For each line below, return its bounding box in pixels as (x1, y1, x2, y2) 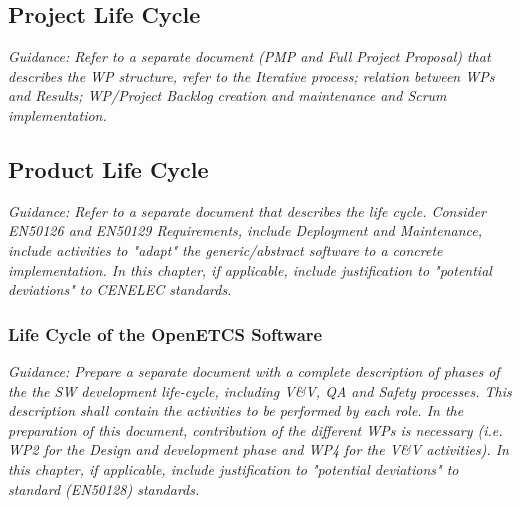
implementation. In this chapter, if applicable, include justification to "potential (8, 259, 492, 280)
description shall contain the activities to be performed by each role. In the (8, 400, 464, 421)
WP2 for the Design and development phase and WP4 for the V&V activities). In (8, 439, 509, 460)
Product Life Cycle (8, 153, 209, 184)
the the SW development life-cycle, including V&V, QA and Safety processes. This (8, 380, 512, 401)
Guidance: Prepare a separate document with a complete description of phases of (8, 360, 500, 381)
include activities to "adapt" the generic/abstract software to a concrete (8, 239, 443, 260)
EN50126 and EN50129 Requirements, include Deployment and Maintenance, (8, 220, 483, 241)
